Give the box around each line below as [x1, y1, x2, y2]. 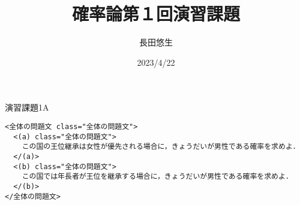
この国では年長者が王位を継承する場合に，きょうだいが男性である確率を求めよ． [22, 172, 293, 181]
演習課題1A [5, 101, 49, 114]
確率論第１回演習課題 [71, 1, 240, 26]
